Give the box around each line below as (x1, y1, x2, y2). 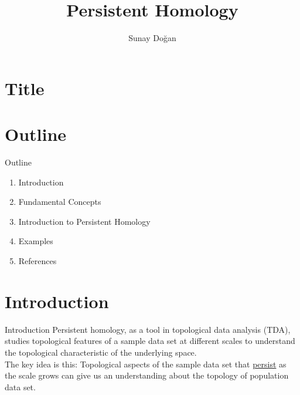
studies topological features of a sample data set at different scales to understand (5, 335, 295, 347)
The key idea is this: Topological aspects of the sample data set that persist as (5, 357, 287, 370)
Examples (18, 235, 53, 247)
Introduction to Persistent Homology (18, 215, 151, 227)
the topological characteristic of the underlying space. (5, 346, 197, 358)
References (18, 255, 57, 266)
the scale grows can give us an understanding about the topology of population (5, 369, 289, 382)
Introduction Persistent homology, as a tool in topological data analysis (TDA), (5, 323, 291, 335)
